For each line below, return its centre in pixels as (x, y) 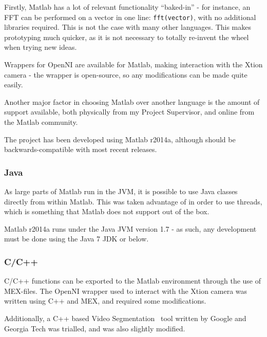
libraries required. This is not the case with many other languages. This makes (128, 27)
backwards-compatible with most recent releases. (81, 149)
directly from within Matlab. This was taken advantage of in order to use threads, (133, 201)
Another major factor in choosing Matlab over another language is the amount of (132, 101)
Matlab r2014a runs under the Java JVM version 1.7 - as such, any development (130, 228)
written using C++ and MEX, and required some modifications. (105, 301)
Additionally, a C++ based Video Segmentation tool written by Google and (125, 318)
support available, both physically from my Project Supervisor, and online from (129, 112)
